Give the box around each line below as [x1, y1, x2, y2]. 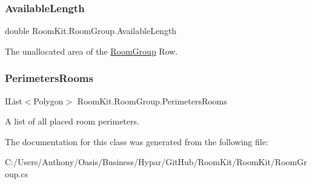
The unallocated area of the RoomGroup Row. [5, 44, 178, 57]
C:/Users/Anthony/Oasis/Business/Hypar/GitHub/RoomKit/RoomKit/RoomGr [5, 155, 307, 168]
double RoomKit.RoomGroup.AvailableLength [5, 24, 177, 37]
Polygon [33, 94, 64, 107]
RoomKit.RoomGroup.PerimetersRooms [77, 94, 227, 107]
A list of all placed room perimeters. [5, 115, 139, 128]
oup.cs [5, 168, 28, 180]
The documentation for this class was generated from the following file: [5, 135, 268, 148]
